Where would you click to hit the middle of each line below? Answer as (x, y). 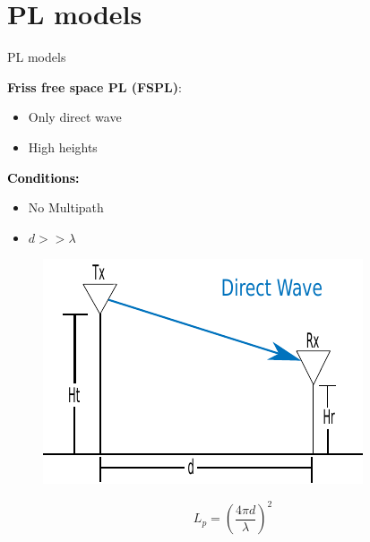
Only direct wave (75, 117)
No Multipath (66, 207)
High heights (63, 146)
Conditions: (43, 177)
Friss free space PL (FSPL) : (95, 86)
